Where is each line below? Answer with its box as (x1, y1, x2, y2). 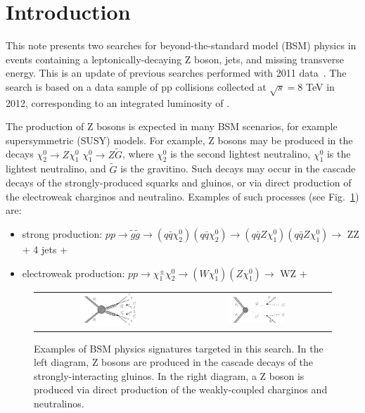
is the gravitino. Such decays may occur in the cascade (120, 161, 356, 176)
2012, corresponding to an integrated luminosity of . (6, 95, 230, 110)
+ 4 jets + (22, 242, 68, 257)
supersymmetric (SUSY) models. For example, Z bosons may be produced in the (6, 132, 353, 147)
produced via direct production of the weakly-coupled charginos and (34, 382, 328, 397)
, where (122, 146, 154, 161)
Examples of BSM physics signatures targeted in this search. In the (34, 341, 324, 355)
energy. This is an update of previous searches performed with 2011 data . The (6, 65, 347, 80)
